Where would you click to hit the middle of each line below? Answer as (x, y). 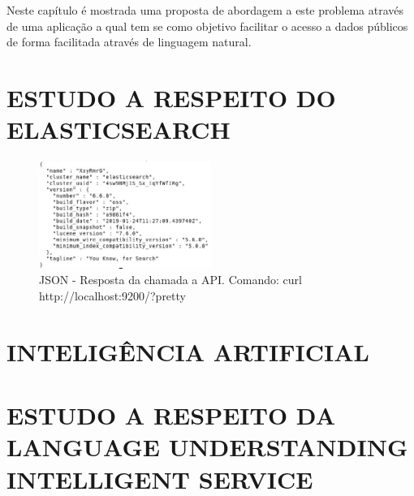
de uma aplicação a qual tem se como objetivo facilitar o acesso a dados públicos (207, 26)
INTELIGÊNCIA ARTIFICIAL (188, 351)
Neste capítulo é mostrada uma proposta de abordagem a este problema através (205, 10)
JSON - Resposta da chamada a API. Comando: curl (170, 280)
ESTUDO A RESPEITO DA (171, 415)
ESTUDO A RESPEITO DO (171, 97)
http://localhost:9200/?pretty (112, 295)
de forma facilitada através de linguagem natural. (129, 42)
